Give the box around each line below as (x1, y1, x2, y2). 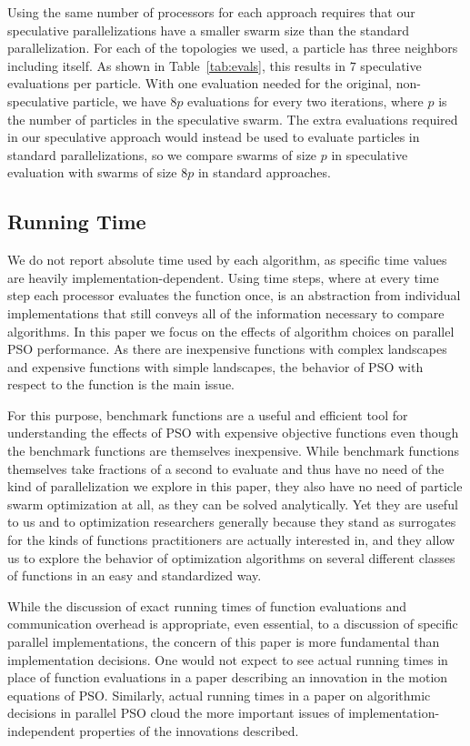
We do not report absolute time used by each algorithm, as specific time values (7, 250, 447, 269)
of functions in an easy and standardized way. (7, 566, 262, 585)
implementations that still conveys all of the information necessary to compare (7, 303, 445, 322)
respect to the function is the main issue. (7, 375, 235, 394)
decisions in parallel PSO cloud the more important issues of (7, 703, 345, 722)
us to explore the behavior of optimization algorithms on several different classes (7, 548, 455, 567)
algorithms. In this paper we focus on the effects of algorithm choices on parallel (7, 321, 455, 340)
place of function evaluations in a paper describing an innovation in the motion (7, 668, 448, 687)
